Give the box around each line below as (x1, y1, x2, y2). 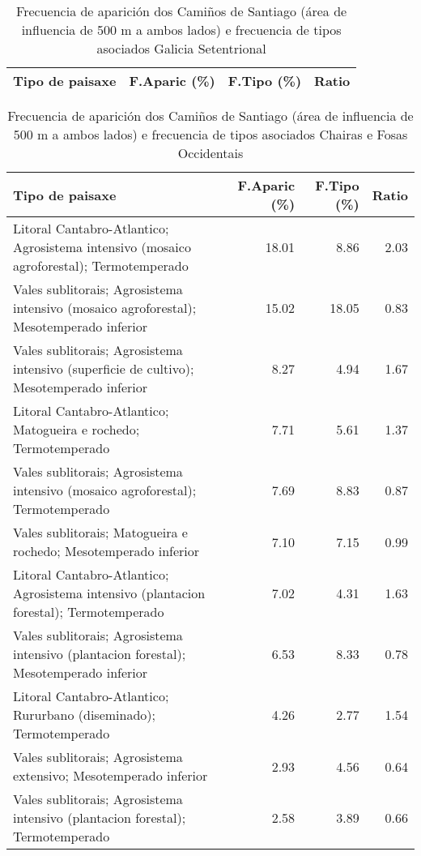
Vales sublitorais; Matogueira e (13, 523, 188, 541)
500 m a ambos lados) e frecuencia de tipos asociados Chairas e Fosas (13, 125, 408, 143)
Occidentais (177, 143, 244, 162)
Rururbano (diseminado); (13, 705, 156, 724)
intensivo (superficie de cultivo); (13, 359, 194, 378)
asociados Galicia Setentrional (96, 39, 266, 58)
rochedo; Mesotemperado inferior (13, 541, 200, 560)
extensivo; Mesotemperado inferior (13, 766, 208, 785)
